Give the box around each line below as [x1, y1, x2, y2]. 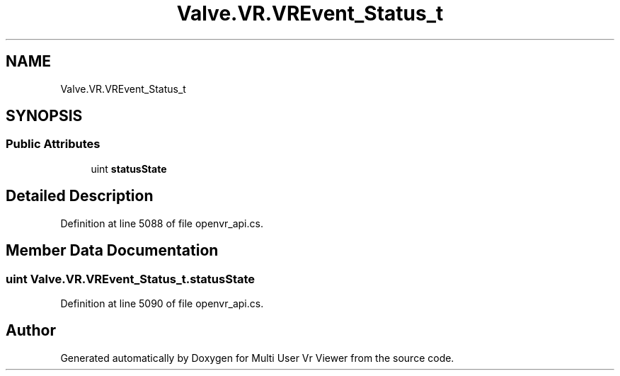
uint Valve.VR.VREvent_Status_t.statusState [6, 271, 256, 286]
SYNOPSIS [6, 107, 83, 125]
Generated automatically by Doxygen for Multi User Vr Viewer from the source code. [60, 351, 454, 364]
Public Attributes [6, 137, 101, 152]
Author [6, 321, 56, 340]
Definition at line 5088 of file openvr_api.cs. [60, 217, 263, 229]
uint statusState [91, 162, 167, 175]
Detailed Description [6, 187, 154, 205]
